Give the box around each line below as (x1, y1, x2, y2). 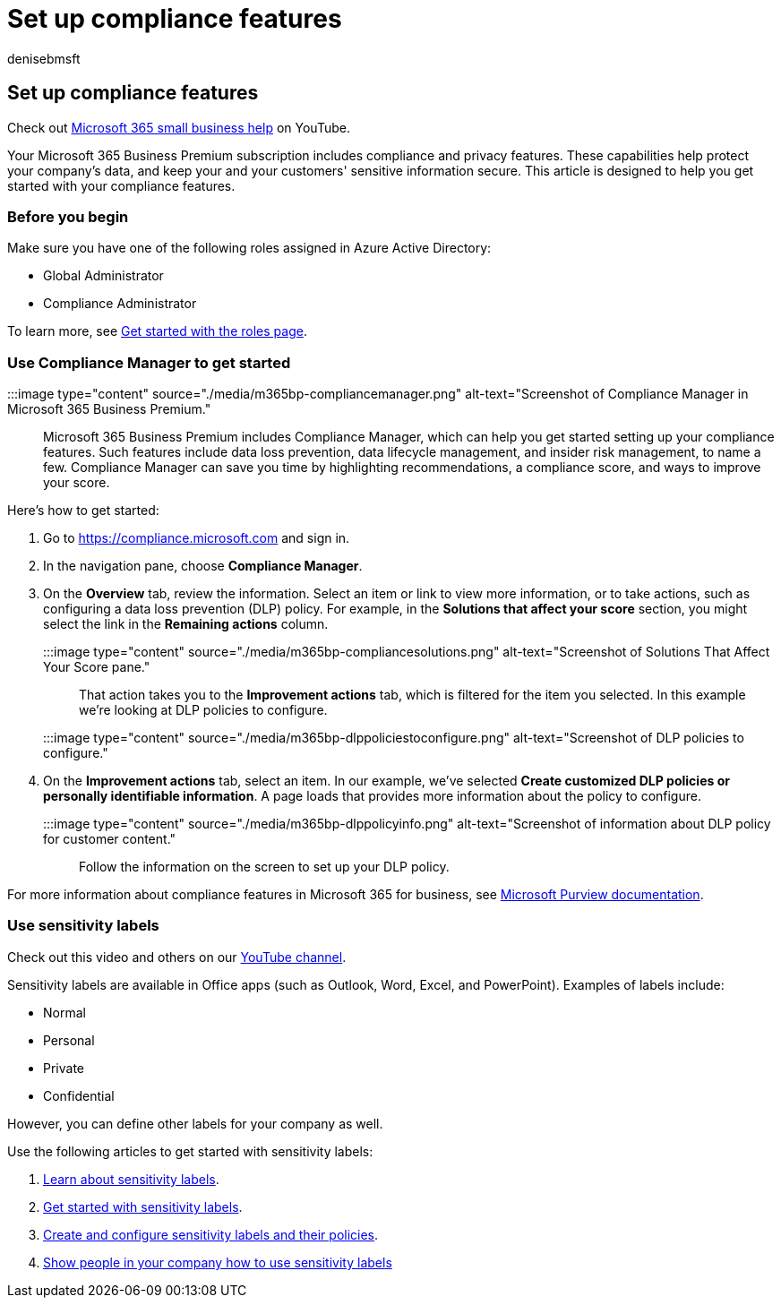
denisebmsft (7, 50, 81, 66)
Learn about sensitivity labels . (43, 1171, 219, 1187)
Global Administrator (43, 268, 164, 284)
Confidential (43, 1087, 115, 1103)
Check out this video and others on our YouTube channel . (7, 949, 347, 965)
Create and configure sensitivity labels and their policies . (43, 1226, 379, 1242)
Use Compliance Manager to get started (7, 353, 291, 372)
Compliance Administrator (43, 296, 197, 312)
